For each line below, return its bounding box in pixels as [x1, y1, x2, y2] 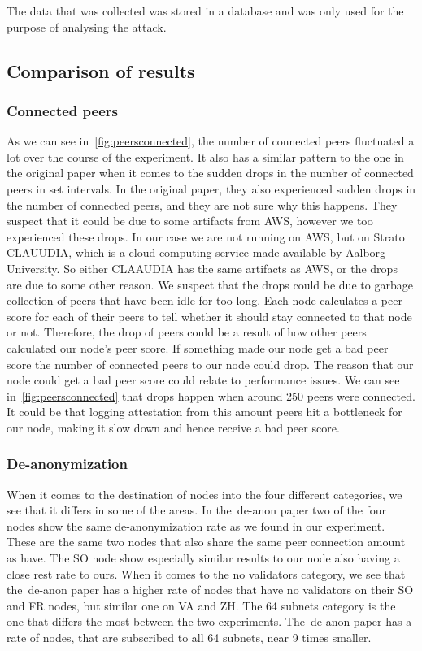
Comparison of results [7, 58, 195, 83]
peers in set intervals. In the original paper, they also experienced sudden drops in [7, 180, 416, 197]
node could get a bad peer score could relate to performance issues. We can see [7, 371, 400, 388]
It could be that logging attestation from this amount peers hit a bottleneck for [7, 403, 402, 420]
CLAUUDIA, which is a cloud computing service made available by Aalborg [7, 244, 386, 261]
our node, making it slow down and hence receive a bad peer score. [7, 419, 340, 436]
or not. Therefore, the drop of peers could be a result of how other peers [7, 323, 367, 341]
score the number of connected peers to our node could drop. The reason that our [7, 355, 414, 372]
